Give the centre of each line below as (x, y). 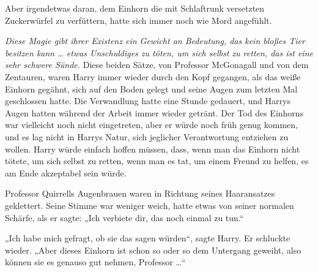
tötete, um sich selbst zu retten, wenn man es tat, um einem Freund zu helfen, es (157, 161)
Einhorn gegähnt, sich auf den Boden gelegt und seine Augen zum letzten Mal (151, 89)
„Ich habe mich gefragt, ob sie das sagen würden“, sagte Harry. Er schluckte (148, 238)
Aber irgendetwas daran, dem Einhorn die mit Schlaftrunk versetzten (135, 8)
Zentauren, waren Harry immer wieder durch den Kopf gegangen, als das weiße (153, 76)
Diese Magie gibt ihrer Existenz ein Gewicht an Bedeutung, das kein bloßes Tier (155, 41)
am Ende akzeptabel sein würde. (66, 172)
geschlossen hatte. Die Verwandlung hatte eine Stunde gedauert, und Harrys (148, 101)
